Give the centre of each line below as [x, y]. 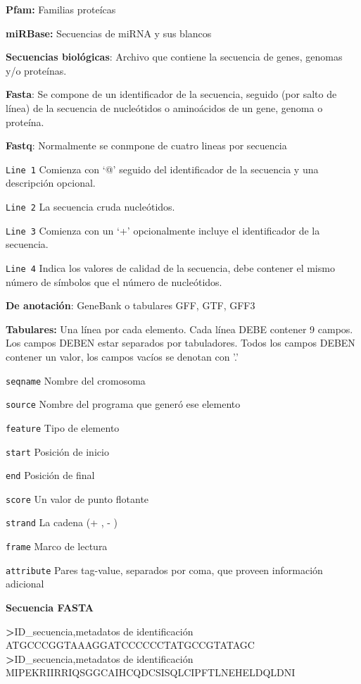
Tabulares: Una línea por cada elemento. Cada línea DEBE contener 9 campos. [179, 329]
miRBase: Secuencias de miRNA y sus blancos [109, 33]
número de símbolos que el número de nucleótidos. [114, 281]
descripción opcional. [51, 183]
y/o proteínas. [36, 70]
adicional [25, 584]
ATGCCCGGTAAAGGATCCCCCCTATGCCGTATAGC [130, 645]
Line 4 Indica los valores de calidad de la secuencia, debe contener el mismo [170, 267]
